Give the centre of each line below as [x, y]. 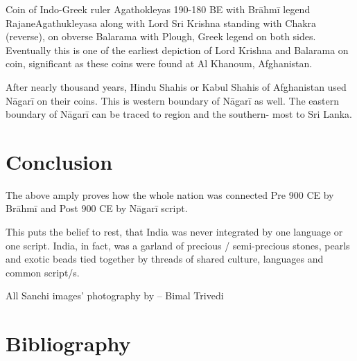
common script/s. [43, 272]
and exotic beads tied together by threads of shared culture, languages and [165, 259]
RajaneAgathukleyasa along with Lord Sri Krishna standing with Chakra [161, 23]
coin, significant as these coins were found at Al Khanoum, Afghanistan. [159, 63]
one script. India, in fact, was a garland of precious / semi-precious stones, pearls [178, 245]
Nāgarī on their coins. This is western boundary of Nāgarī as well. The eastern [172, 100]
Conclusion [59, 161]
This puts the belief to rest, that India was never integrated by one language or [174, 232]
